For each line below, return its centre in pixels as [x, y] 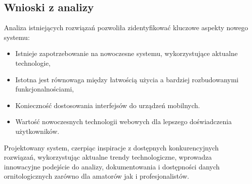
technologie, [33, 63]
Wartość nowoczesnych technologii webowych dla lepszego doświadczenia [124, 121]
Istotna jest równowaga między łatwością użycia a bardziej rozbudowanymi [127, 79]
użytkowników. [37, 131]
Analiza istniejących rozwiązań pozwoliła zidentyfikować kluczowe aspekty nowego [126, 28]
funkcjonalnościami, [45, 89]
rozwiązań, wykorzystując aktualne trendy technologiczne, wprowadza [108, 157]
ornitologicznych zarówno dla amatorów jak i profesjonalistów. [97, 176]
